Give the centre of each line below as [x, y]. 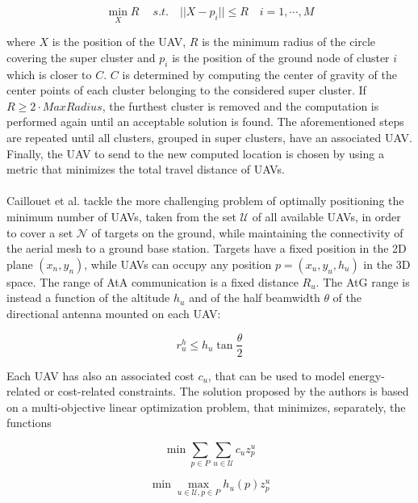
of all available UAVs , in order [326, 216]
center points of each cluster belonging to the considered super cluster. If [186, 90]
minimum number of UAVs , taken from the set [121, 216]
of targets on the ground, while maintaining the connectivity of [247, 232]
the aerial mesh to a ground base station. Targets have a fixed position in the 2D [207, 248]
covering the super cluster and [81, 57]
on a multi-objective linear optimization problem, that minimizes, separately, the [206, 407]
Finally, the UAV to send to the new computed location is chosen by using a [195, 153]
